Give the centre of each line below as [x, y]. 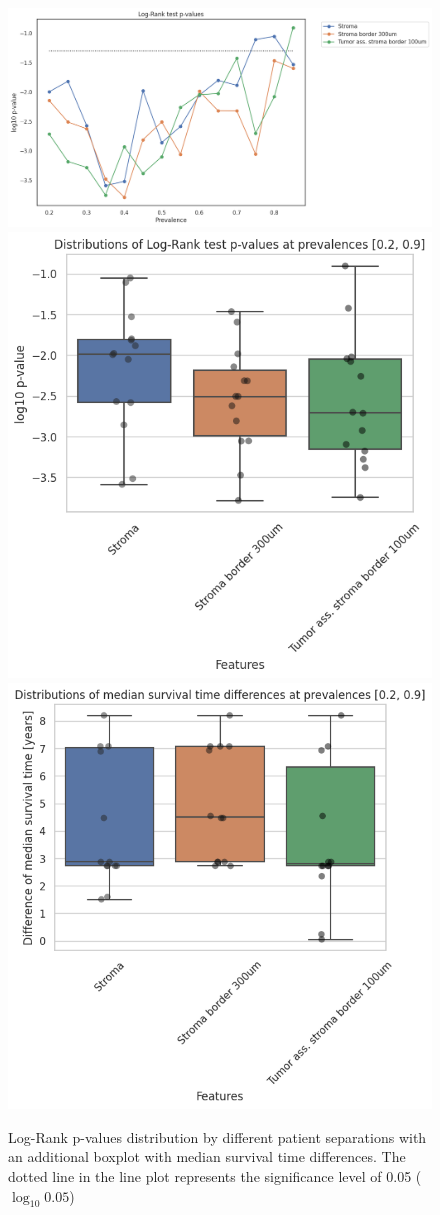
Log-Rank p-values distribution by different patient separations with [217, 1136]
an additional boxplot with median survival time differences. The [207, 1156]
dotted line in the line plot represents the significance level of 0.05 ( [215, 1176]
